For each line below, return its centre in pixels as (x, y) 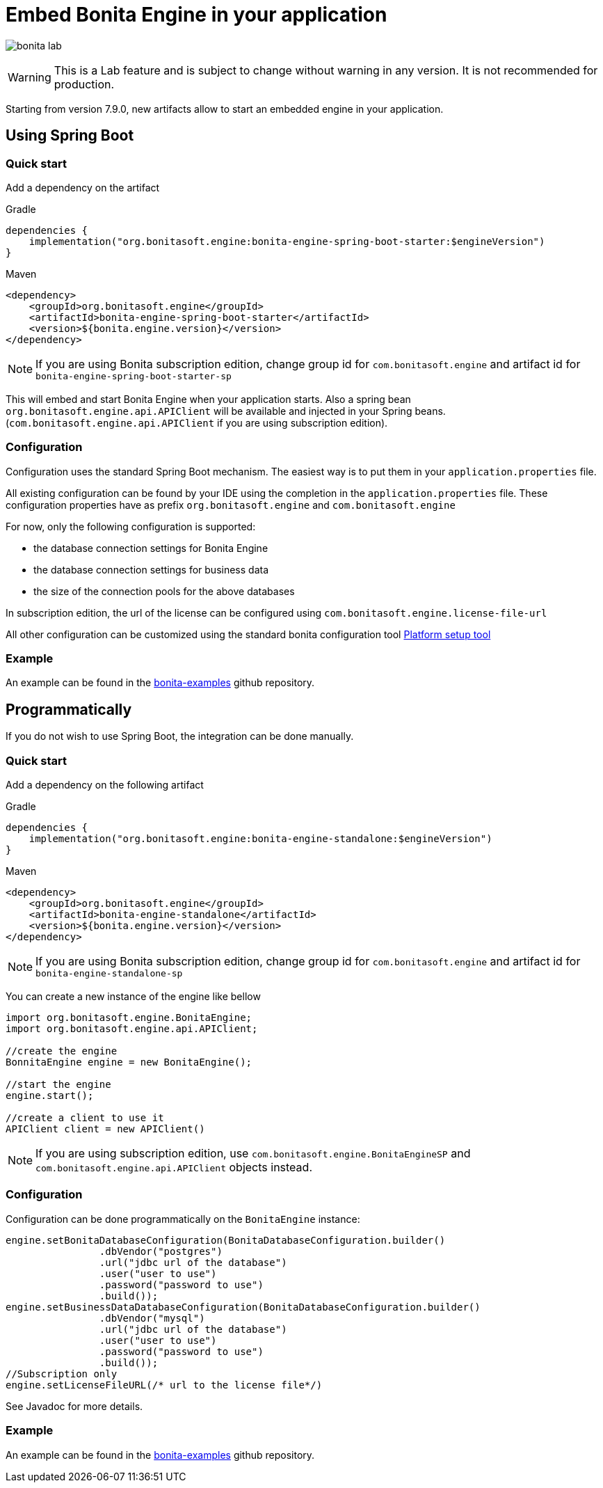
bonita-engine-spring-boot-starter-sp (134, 376)
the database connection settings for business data (151, 569)
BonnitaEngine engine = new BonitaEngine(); (129, 1062)
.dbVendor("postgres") (161, 1251)
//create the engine (62, 1051)
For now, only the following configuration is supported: (131, 526)
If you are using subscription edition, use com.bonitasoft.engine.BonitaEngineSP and (253, 1154)
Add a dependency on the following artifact (105, 785)
